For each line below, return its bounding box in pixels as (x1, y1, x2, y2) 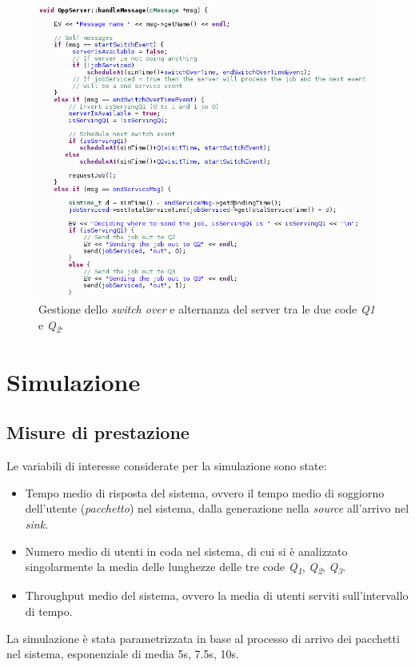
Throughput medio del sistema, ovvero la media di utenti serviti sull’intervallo (25, 587, 409, 604)
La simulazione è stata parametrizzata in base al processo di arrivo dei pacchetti (6, 629, 400, 646)
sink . (25, 516, 49, 532)
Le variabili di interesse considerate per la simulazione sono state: (6, 457, 327, 474)
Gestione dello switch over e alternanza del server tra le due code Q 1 (38, 300, 375, 317)
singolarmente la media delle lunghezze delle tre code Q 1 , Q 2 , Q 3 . (25, 558, 346, 577)
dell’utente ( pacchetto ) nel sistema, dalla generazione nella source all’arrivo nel (25, 500, 409, 517)
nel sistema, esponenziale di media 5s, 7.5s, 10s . (6, 645, 239, 662)
